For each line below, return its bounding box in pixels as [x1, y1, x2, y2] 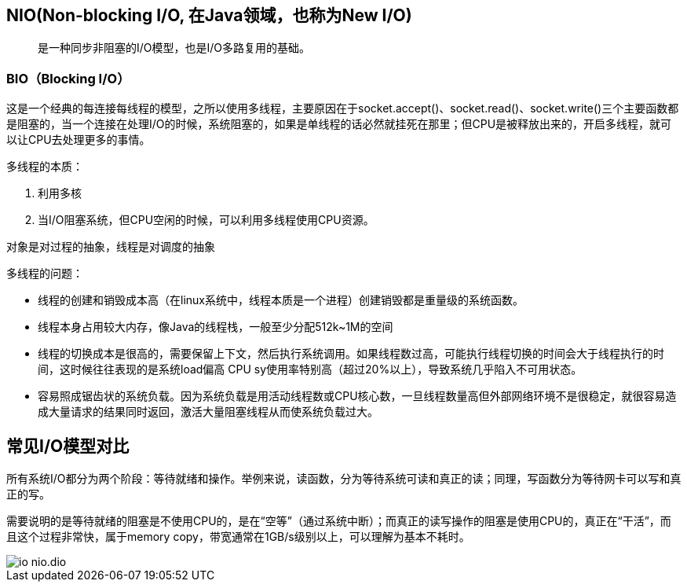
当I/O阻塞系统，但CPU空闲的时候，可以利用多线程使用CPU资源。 [38, 213, 375, 227]
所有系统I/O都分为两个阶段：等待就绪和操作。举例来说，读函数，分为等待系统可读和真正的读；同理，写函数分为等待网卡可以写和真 [6, 472, 682, 486]
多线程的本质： [6, 160, 83, 174]
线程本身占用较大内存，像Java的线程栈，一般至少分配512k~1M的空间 [38, 320, 393, 334]
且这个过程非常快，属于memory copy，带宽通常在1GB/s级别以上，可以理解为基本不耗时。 [6, 530, 470, 544]
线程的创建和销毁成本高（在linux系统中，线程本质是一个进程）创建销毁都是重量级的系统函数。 [38, 293, 524, 307]
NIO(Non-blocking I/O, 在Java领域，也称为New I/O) [6, 6, 412, 25]
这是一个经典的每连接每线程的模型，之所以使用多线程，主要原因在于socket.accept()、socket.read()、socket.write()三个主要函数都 [6, 101, 679, 116]
